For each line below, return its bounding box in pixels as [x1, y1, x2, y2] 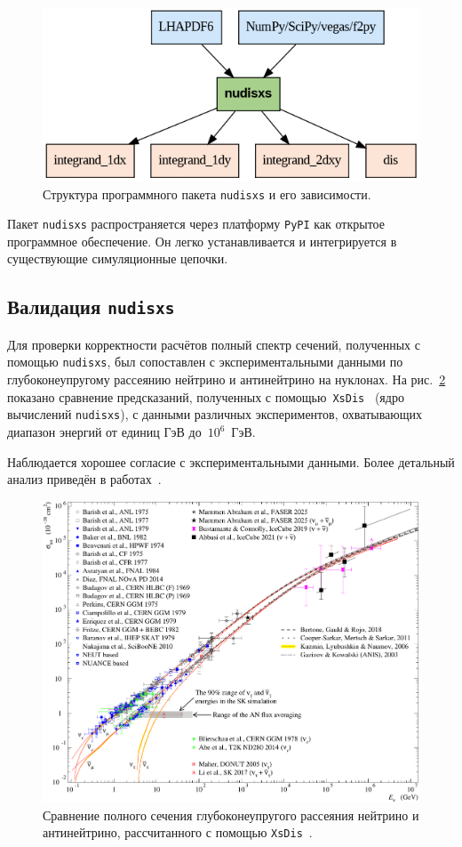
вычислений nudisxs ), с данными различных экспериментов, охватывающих [7, 405, 423, 423]
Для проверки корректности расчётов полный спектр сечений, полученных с [7, 335, 420, 353]
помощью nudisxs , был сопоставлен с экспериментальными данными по [7, 352, 403, 371]
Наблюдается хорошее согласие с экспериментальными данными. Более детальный [7, 452, 455, 471]
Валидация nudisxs [7, 293, 175, 320]
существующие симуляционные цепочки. [7, 249, 228, 268]
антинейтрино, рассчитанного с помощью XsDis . [43, 823, 313, 842]
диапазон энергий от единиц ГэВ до [7, 423, 202, 441]
